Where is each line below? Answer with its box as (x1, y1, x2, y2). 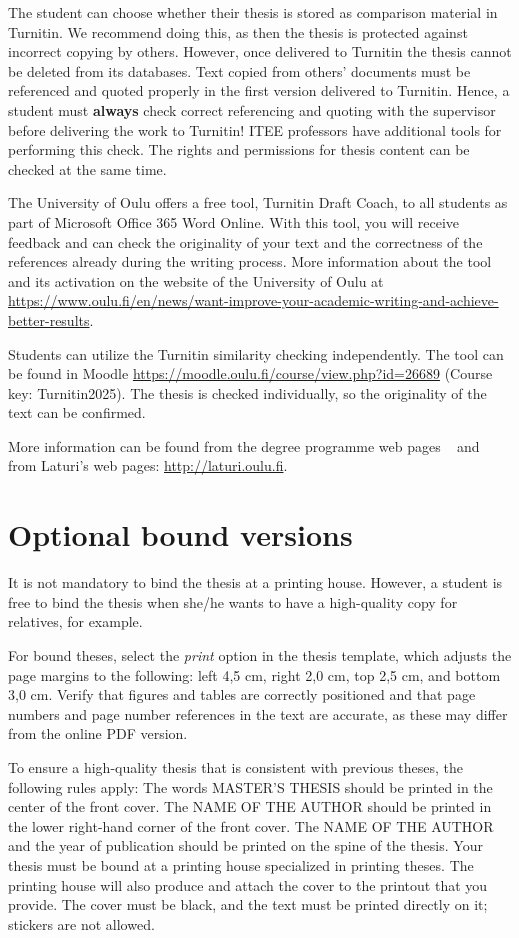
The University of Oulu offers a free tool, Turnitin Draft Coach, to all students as (8, 192, 508, 213)
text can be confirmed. (8, 402, 146, 423)
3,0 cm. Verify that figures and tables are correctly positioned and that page (8, 684, 476, 705)
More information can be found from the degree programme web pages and (8, 435, 480, 456)
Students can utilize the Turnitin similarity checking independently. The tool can (8, 343, 504, 364)
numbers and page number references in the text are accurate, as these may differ (8, 703, 508, 724)
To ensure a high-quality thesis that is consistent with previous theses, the (8, 756, 463, 777)
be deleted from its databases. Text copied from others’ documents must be (8, 60, 471, 81)
